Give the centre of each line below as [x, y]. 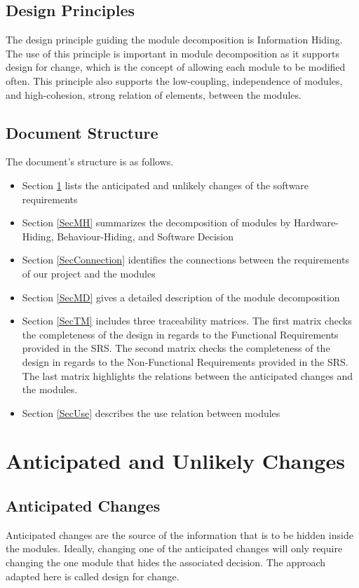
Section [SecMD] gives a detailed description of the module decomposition [181, 297]
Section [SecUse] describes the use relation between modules [151, 412]
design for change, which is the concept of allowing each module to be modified [176, 67]
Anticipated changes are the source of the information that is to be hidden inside [179, 534]
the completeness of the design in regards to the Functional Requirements [180, 334]
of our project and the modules [89, 273]
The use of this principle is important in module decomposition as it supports [172, 53]
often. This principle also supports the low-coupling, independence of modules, [174, 80]
